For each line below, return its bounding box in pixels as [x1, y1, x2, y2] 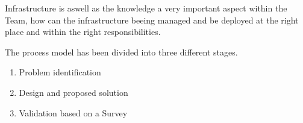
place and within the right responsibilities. [5, 25, 161, 38]
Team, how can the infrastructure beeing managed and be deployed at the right [5, 13, 299, 26]
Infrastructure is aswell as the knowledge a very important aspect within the [5, 2, 287, 14]
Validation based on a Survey [19, 106, 128, 119]
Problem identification [19, 66, 101, 78]
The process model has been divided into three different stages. [5, 45, 238, 58]
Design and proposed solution [19, 86, 128, 98]
